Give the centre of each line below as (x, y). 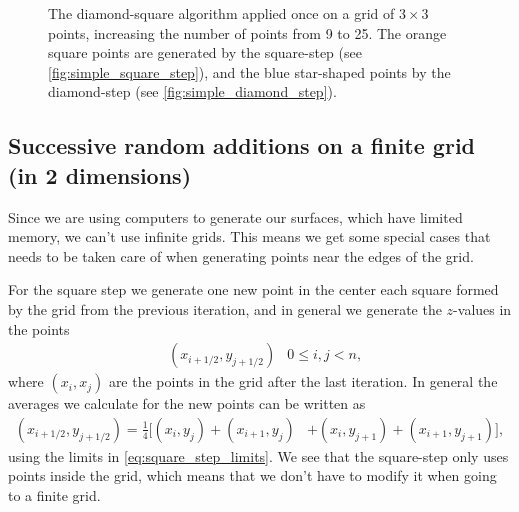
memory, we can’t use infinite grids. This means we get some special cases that (249, 236)
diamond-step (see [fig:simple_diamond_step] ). (192, 91)
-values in (482, 308)
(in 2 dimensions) (100, 174)
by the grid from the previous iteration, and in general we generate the (225, 308)
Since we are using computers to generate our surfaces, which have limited (235, 216)
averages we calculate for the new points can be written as (187, 403)
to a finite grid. (54, 494)
